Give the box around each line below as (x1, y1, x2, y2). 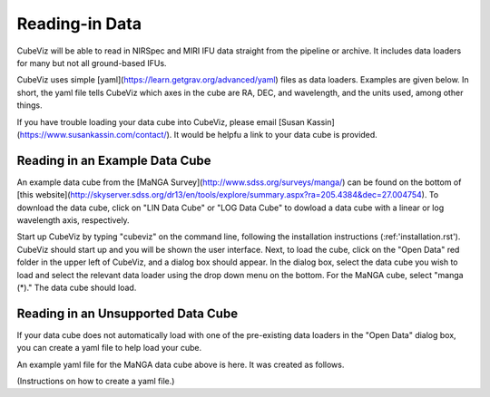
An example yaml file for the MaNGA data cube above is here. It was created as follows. (16, 359, 345, 370)
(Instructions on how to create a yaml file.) (16, 376, 175, 386)
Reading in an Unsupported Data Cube (16, 305, 239, 321)
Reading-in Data (16, 14, 142, 34)
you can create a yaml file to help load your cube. (16, 343, 202, 353)
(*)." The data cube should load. (16, 282, 137, 293)
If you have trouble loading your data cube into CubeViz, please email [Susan (16, 116, 306, 127)
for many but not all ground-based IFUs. (16, 57, 167, 68)
